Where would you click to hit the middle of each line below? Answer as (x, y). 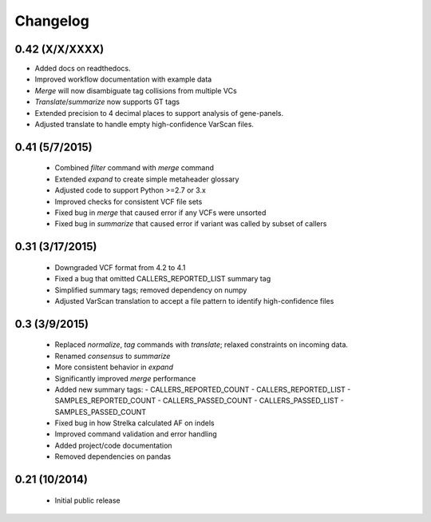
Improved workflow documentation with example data (123, 79)
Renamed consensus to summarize (113, 356)
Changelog (52, 21)
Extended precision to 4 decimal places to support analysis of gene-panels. (159, 113)
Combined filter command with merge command (134, 168)
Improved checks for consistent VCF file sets (129, 201)
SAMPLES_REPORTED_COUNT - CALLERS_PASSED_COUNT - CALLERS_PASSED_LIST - (199, 400)
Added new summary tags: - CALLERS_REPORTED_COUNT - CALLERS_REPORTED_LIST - (203, 389)
